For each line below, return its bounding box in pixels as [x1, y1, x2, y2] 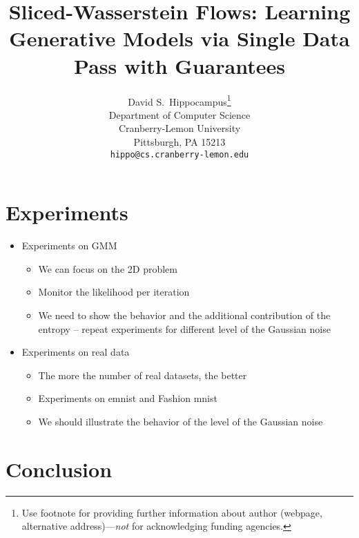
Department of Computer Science [108, 107, 251, 122]
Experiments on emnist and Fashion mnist [38, 391, 217, 405]
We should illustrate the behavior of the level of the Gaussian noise [38, 414, 323, 428]
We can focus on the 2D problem [38, 261, 177, 276]
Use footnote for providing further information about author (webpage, [21, 505, 322, 519]
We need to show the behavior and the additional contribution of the [38, 307, 331, 322]
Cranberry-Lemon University [118, 121, 241, 135]
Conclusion [6, 454, 113, 483]
